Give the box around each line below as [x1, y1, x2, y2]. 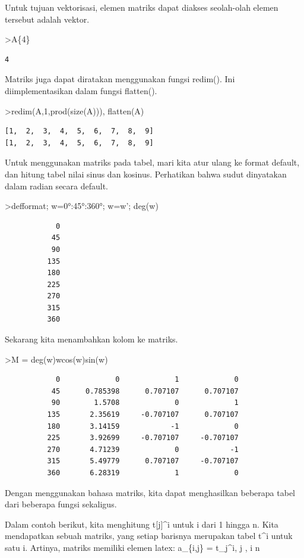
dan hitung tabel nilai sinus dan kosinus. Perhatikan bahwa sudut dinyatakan [5, 167, 287, 180]
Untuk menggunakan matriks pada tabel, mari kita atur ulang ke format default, [5, 156, 300, 169]
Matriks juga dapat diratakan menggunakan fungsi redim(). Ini [5, 73, 235, 85]
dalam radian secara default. [5, 179, 109, 192]
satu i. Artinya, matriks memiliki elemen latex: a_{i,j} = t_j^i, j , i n [5, 541, 260, 553]
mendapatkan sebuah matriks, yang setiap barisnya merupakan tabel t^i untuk [5, 529, 293, 542]
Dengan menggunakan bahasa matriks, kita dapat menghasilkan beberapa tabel [5, 486, 296, 498]
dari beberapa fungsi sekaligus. [5, 498, 117, 510]
